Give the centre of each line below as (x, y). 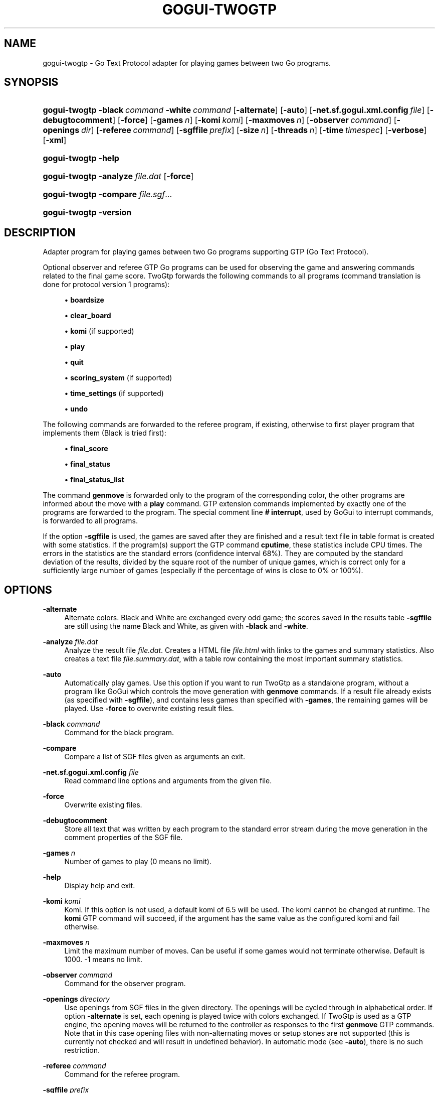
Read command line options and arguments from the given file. (168, 781)
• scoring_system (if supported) (118, 378)
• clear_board (88, 316)
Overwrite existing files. (103, 805)
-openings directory (76, 999)
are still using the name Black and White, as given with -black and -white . (186, 626)
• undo (76, 409)
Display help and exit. (100, 886)
